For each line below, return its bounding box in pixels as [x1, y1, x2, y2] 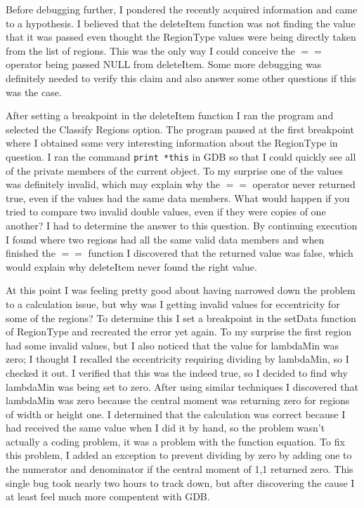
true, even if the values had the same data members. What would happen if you [6, 190, 350, 205]
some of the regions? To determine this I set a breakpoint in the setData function [6, 310, 356, 325]
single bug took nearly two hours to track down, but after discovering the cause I [6, 475, 355, 490]
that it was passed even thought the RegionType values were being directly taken [6, 29, 356, 44]
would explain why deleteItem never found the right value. [6, 259, 257, 274]
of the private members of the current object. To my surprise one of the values [6, 163, 344, 178]
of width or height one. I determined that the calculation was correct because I [6, 406, 346, 421]
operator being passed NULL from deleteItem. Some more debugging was [6, 57, 322, 72]
